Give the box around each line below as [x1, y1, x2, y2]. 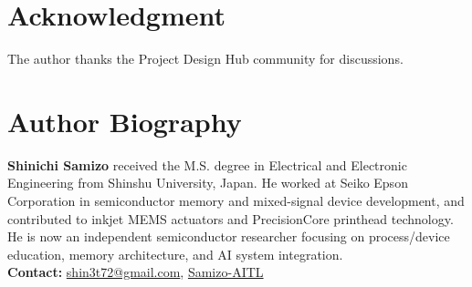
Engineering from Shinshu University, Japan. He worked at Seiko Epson [7, 173, 408, 192]
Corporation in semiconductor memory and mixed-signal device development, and [7, 191, 465, 210]
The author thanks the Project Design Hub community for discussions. [7, 49, 404, 68]
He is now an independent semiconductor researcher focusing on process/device [7, 227, 450, 246]
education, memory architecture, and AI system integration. [7, 244, 343, 263]
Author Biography [7, 102, 242, 139]
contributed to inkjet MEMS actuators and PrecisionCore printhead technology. [7, 209, 454, 228]
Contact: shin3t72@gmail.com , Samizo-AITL [7, 262, 264, 282]
